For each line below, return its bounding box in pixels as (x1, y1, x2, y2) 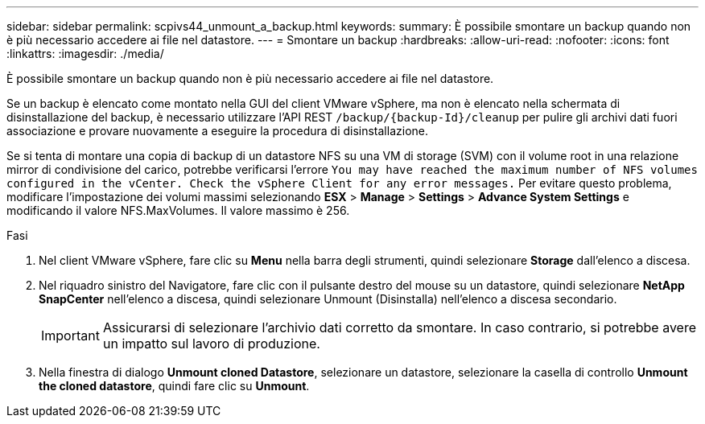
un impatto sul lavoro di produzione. (102, 335, 320, 352)
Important (41, 327, 100, 344)
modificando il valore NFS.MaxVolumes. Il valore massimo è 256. (6, 204, 350, 217)
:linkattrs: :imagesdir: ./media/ (6, 47, 164, 60)
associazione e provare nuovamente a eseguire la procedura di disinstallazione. (6, 124, 428, 138)
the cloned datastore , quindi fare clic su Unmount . (39, 379, 310, 393)
